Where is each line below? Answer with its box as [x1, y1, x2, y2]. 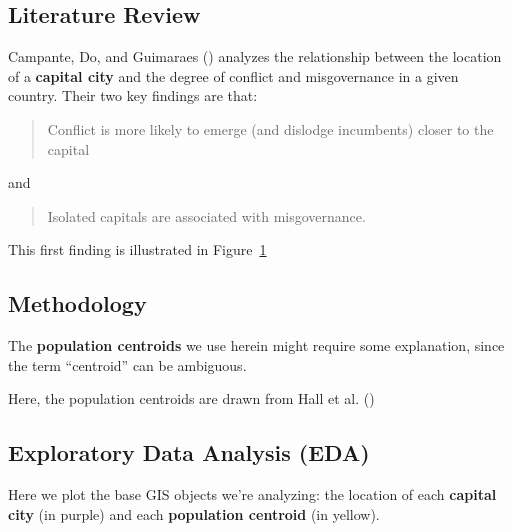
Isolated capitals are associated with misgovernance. [47, 205, 366, 226]
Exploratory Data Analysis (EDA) [8, 437, 370, 468]
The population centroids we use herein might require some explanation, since [8, 335, 505, 356]
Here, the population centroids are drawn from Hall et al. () [8, 388, 375, 409]
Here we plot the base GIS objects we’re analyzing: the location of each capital [8, 484, 497, 505]
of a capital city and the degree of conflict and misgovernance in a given [8, 65, 459, 86]
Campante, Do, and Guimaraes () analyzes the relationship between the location [8, 46, 502, 67]
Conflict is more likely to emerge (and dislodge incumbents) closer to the [47, 118, 494, 139]
